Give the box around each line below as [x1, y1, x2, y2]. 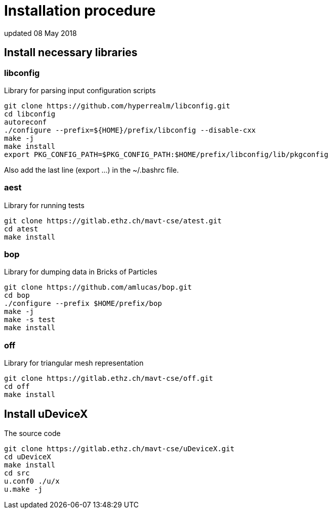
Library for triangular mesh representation [4, 359, 144, 368]
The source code [4, 429, 61, 438]
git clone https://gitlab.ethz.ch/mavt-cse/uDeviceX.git [4, 445, 235, 453]
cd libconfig [4, 109, 56, 118]
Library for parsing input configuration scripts [4, 86, 156, 95]
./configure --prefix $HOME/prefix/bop [4, 299, 162, 308]
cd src [4, 469, 30, 478]
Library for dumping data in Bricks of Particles [4, 267, 157, 277]
